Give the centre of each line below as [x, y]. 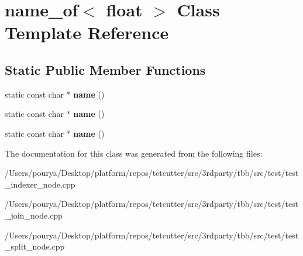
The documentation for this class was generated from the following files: [134, 153]
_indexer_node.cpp [40, 184]
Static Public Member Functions [105, 69]
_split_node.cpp [35, 246]
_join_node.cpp [34, 215]
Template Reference [87, 32]
